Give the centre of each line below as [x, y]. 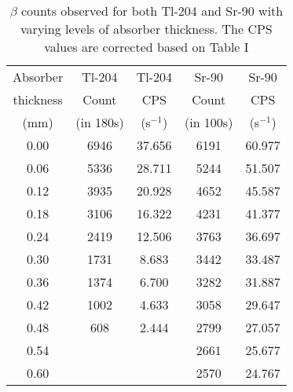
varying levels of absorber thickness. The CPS [146, 29]
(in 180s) [100, 122]
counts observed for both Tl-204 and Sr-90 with [152, 11]
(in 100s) [209, 122]
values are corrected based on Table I [146, 47]
